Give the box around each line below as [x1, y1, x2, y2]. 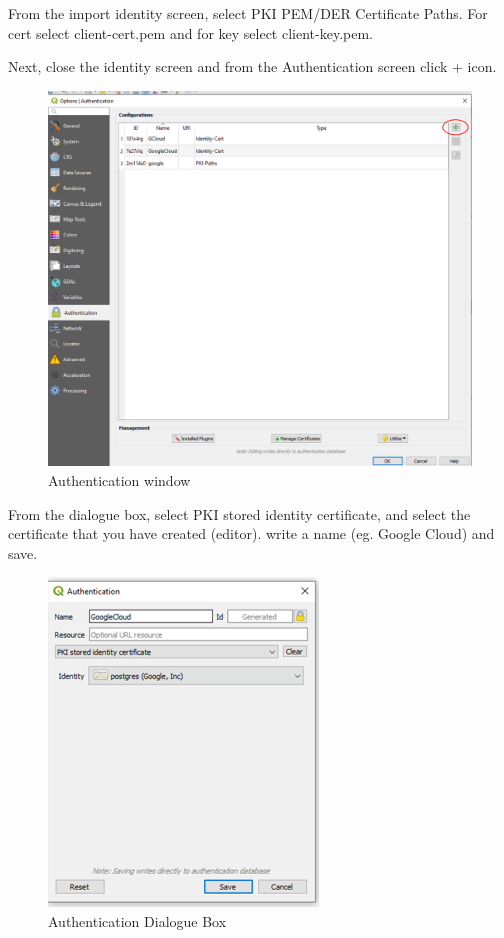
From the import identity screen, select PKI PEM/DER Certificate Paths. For [8, 3, 488, 23]
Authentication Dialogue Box [48, 910, 227, 931]
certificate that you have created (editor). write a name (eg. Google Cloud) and [8, 523, 495, 544]
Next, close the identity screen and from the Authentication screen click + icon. [8, 56, 497, 77]
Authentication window [48, 469, 191, 490]
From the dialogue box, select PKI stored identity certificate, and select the [8, 503, 471, 524]
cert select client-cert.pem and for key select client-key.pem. [8, 22, 373, 43]
